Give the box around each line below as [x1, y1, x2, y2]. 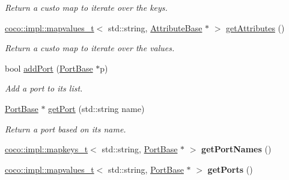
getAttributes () [226, 21, 285, 34]
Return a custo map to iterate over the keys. [5, 1, 168, 13]
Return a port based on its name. [5, 122, 126, 135]
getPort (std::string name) [48, 102, 145, 114]
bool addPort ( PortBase [5, 61, 93, 74]
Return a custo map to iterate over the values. [5, 42, 175, 54]
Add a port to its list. [5, 82, 83, 95]
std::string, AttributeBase [108, 21, 202, 34]
